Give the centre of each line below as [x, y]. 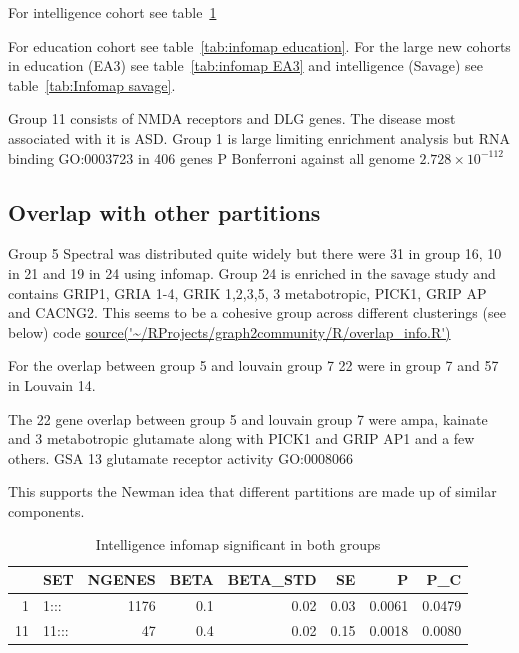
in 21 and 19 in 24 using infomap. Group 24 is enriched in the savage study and [252, 272]
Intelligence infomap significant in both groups [238, 544]
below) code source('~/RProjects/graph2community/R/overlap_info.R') [229, 331]
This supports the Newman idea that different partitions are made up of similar [252, 491]
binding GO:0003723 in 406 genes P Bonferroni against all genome [211, 157]
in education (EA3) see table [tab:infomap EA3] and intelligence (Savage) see [246, 65]
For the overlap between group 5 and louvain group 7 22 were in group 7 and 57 [253, 365]
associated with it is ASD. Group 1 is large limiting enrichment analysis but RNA [259, 137]
